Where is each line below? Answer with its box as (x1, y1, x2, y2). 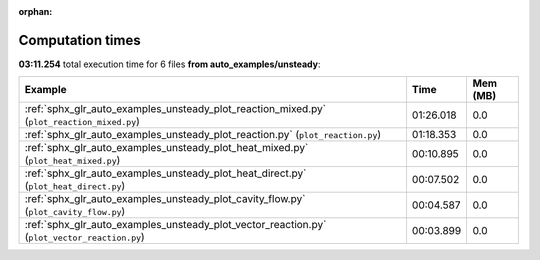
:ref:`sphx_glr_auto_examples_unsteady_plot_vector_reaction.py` (24, 218, 327, 232)
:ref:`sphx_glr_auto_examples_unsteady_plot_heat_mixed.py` (24, 141, 309, 155)
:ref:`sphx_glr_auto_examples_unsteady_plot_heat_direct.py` (24, 166, 307, 180)
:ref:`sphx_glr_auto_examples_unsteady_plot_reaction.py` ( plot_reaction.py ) (24, 128, 382, 142)
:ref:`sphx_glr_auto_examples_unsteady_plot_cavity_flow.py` (24, 192, 306, 206)
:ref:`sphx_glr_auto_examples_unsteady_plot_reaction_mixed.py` (24, 102, 327, 116)
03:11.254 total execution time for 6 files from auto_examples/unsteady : (18, 58, 321, 70)
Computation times (18, 31, 141, 49)
